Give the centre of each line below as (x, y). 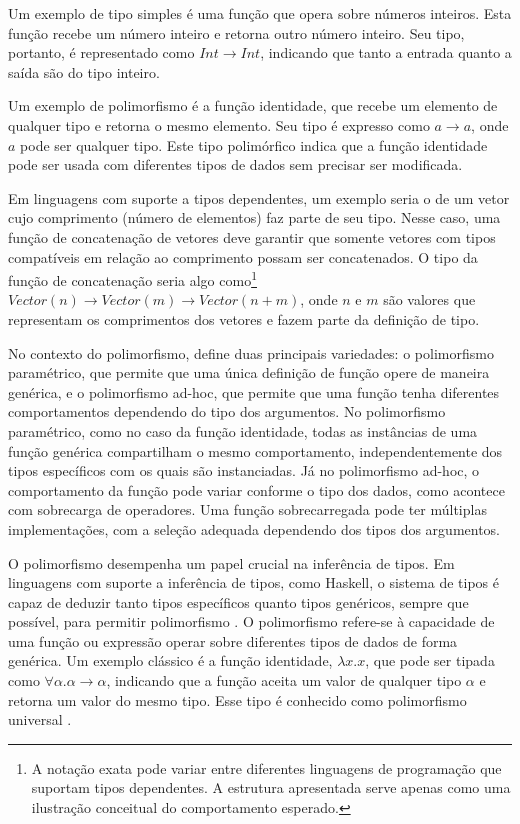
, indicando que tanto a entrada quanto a (386, 52)
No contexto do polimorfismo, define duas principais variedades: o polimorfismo (251, 352)
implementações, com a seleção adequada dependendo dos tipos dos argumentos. (254, 528)
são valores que (429, 299)
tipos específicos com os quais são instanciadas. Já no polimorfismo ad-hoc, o (244, 470)
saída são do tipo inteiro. (84, 71)
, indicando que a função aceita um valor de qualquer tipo (284, 680)
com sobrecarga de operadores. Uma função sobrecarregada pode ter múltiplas (247, 509)
